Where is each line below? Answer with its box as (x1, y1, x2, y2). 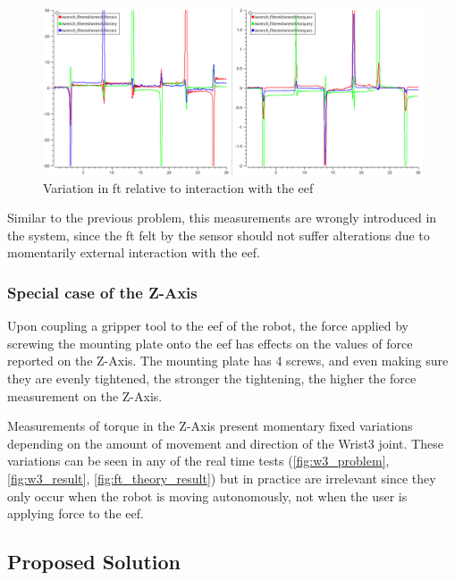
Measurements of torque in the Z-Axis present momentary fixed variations (7, 416, 413, 435)
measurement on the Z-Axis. (7, 386, 163, 405)
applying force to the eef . (7, 504, 144, 523)
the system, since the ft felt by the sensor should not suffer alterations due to (7, 225, 430, 244)
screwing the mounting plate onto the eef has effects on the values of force (7, 333, 413, 352)
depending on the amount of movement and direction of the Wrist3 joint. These (7, 433, 443, 452)
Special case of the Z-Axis (7, 281, 198, 303)
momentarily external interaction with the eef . (7, 243, 260, 262)
